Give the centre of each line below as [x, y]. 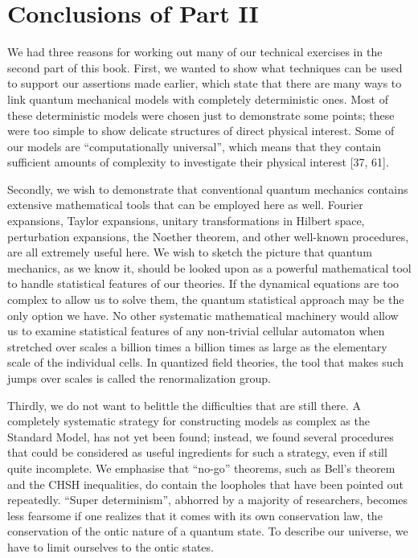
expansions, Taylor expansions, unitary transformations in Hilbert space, [186, 221]
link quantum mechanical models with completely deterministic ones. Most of [198, 98]
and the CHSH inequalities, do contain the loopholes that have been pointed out [205, 484]
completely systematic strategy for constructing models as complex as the [189, 421]
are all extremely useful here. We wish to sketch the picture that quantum [190, 252]
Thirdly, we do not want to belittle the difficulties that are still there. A [184, 405]
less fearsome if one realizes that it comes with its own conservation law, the [195, 515]
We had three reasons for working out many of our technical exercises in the [195, 52]
